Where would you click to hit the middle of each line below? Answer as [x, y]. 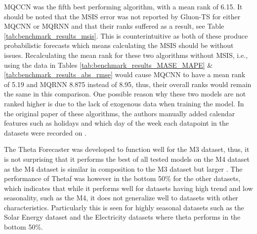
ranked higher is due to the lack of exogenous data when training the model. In [124, 103]
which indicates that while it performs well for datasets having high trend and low [128, 188]
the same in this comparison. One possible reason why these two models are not [125, 94]
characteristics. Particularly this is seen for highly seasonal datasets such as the [124, 207]
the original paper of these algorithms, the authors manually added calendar [120, 113]
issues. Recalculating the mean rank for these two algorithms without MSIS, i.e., [126, 55]
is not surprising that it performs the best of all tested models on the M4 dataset [127, 159]
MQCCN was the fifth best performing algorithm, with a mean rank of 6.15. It [123, 6]
